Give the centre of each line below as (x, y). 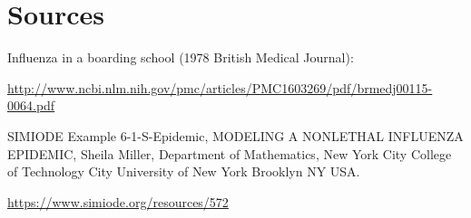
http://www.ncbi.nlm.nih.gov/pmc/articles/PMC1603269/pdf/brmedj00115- (220, 87)
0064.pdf (31, 105)
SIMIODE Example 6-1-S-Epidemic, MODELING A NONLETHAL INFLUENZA (235, 135)
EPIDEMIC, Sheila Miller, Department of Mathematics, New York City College (230, 153)
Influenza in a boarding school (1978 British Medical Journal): (181, 57)
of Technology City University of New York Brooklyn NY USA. (184, 171)
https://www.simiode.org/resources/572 (118, 201)
